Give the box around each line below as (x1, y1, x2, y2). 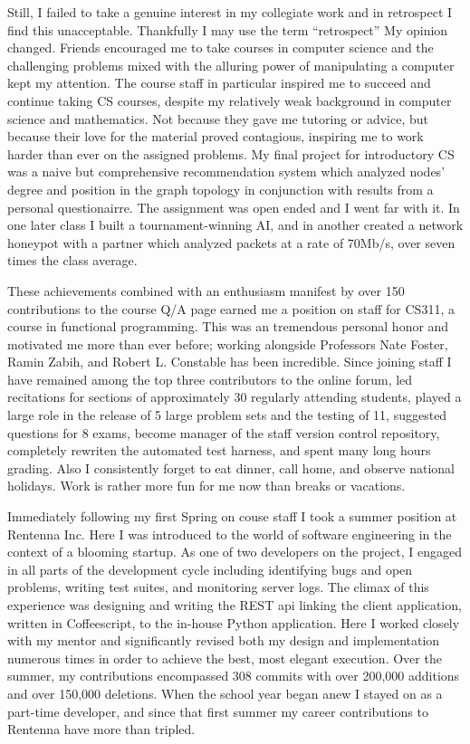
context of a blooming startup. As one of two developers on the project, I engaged (7, 542, 462, 561)
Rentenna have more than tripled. (7, 720, 196, 739)
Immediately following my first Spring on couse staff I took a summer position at (7, 507, 457, 526)
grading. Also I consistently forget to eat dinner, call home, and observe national (7, 458, 455, 477)
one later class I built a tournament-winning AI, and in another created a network (7, 215, 464, 234)
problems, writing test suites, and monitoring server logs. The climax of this (7, 577, 429, 596)
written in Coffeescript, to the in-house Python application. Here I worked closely (7, 613, 460, 632)
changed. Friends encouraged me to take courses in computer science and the (7, 38, 434, 57)
